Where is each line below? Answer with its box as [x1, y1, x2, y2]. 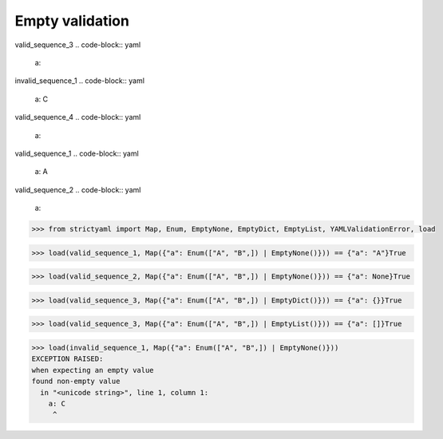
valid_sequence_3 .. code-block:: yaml [14, 40, 141, 49]
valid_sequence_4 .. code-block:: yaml [14, 113, 141, 122]
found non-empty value [31, 377, 121, 386]
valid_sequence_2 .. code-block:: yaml [14, 184, 141, 195]
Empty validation [14, 12, 129, 30]
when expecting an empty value [31, 366, 155, 374]
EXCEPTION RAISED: [31, 354, 104, 363]
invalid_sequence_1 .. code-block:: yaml [14, 76, 145, 85]
